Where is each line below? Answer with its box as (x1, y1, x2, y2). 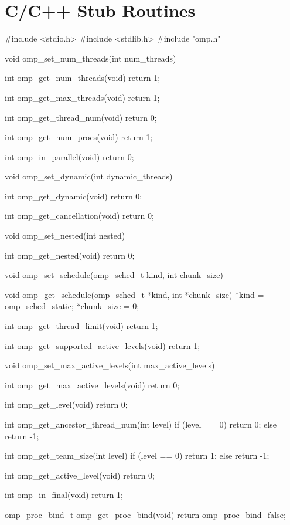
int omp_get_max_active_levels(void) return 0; (5, 378, 180, 391)
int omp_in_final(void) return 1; (5, 489, 123, 501)
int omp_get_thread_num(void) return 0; (5, 111, 157, 123)
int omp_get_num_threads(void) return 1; (5, 72, 161, 84)
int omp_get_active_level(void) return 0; (5, 469, 155, 481)
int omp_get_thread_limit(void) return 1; (5, 320, 158, 332)
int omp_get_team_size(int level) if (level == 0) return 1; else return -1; (5, 449, 269, 462)
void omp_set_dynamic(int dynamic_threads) (5, 170, 173, 182)
